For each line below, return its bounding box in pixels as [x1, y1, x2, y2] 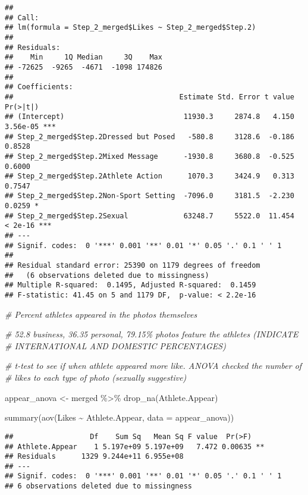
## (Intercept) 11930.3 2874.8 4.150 [5, 112, 294, 121]
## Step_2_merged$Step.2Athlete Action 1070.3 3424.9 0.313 [5, 172, 294, 181]
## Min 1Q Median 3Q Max [5, 53, 162, 62]
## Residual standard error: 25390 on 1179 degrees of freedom [5, 261, 260, 270]
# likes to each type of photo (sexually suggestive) [5, 371, 187, 384]
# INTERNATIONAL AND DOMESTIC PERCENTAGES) [5, 339, 226, 352]
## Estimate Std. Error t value [5, 92, 294, 101]
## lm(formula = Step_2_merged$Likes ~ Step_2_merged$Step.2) [5, 23, 256, 32]
